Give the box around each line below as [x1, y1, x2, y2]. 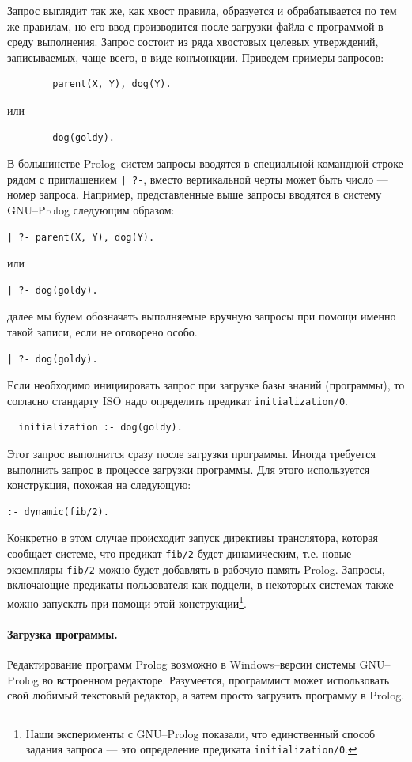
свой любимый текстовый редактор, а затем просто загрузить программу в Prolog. [7, 687, 405, 703]
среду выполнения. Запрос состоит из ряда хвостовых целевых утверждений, [7, 33, 379, 50]
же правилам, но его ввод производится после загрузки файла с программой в [7, 17, 384, 34]
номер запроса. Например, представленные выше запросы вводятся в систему [7, 186, 382, 203]
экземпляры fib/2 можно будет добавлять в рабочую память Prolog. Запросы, [7, 560, 385, 577]
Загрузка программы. [7, 625, 118, 642]
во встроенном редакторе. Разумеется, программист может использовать [42, 671, 390, 688]
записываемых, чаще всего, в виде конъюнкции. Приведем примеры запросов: [7, 48, 384, 65]
